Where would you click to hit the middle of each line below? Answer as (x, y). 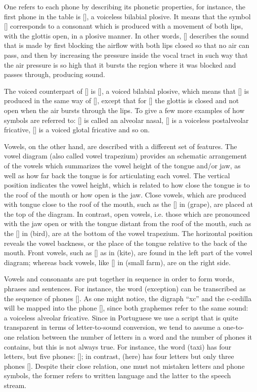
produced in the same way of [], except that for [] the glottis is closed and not (122, 100)
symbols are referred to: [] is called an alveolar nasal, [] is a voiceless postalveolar (127, 120)
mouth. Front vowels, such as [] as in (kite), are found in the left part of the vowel (128, 253)
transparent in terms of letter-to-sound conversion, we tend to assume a (112, 327)
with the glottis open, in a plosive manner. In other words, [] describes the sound (127, 35)
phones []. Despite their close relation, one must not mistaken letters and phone (124, 366)
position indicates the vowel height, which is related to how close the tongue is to (127, 185)
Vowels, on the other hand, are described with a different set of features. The (121, 146)
